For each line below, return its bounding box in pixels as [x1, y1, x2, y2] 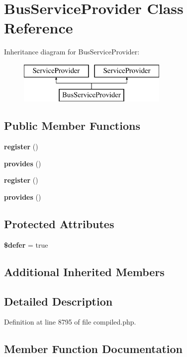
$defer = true [4, 239, 48, 250]
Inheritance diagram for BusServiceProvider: [4, 46, 140, 57]
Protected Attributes [4, 216, 114, 232]
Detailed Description [4, 293, 113, 309]
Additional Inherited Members [4, 264, 165, 279]
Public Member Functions [4, 118, 140, 133]
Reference [4, 17, 73, 38]
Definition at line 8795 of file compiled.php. [4, 317, 136, 327]
